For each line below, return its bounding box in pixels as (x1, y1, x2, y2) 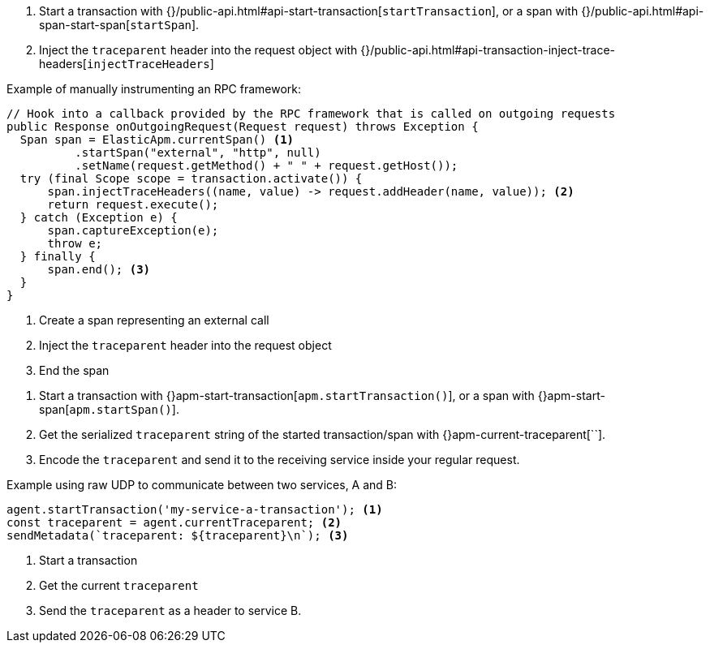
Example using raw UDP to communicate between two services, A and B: (6, 478, 398, 492)
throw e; (47, 237, 103, 250)
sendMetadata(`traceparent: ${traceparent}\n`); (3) (6, 529, 349, 542)
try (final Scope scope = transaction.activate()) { (19, 172, 363, 185)
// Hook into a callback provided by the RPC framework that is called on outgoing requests (6, 107, 616, 120)
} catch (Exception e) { (19, 211, 178, 224)
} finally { (19, 250, 96, 263)
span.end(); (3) (47, 263, 151, 276)
